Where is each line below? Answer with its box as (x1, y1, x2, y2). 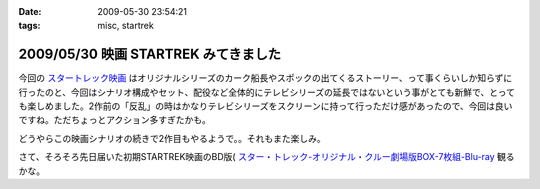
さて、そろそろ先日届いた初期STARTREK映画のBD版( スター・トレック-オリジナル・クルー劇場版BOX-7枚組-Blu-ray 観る (18, 151, 515, 163)
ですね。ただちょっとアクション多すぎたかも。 (18, 114, 212, 126)
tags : (18, 20, 41, 32)
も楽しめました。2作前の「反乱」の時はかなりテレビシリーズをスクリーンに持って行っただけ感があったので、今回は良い (18, 100, 513, 112)
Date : (18, 6, 42, 17)
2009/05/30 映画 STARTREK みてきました (18, 46, 282, 63)
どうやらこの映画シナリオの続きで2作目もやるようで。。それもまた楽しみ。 (18, 132, 326, 144)
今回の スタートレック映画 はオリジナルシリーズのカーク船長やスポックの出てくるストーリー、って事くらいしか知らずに (18, 72, 513, 84)
